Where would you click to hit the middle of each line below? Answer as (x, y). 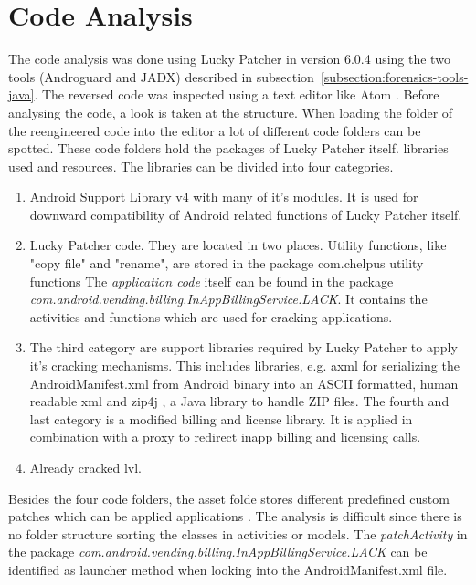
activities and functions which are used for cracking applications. (211, 316)
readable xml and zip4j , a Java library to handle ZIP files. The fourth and (239, 401)
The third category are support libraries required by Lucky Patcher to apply (243, 347)
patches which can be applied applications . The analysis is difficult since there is (235, 516)
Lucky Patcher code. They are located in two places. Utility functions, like (238, 245)
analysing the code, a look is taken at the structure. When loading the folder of (231, 112)
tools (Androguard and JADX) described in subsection (161, 76)
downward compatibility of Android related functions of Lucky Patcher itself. (246, 214)
